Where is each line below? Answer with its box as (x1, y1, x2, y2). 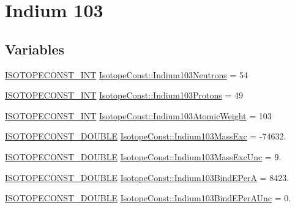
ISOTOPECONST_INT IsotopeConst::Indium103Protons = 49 (5, 89, 244, 102)
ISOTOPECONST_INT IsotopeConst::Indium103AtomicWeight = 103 (5, 109, 272, 122)
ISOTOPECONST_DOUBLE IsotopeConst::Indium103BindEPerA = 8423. (5, 171, 289, 184)
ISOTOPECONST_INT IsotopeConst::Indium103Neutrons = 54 (5, 68, 248, 81)
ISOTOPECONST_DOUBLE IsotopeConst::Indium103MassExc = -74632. (5, 130, 286, 143)
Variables (5, 39, 65, 58)
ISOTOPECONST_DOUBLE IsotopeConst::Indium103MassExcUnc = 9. (5, 150, 282, 163)
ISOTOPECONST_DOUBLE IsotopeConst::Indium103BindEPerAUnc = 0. (5, 191, 291, 204)
